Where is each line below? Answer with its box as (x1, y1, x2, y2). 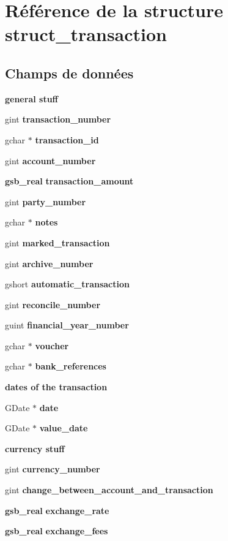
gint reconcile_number (5, 298, 101, 311)
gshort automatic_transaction (5, 278, 130, 290)
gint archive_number (5, 257, 94, 270)
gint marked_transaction (5, 236, 110, 249)
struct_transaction (5, 21, 167, 47)
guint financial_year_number (5, 319, 129, 331)
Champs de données (5, 63, 134, 82)
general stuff (5, 92, 58, 105)
